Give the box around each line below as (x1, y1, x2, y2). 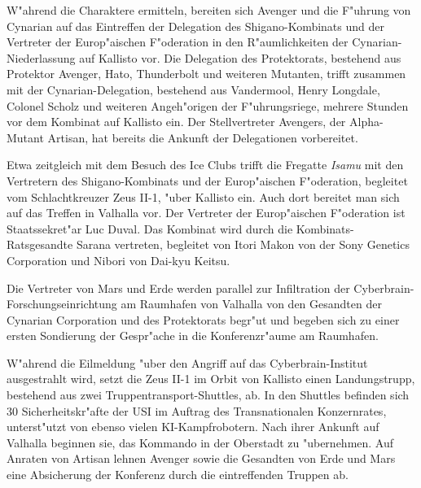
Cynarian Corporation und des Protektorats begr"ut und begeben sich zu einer (7, 311, 400, 328)
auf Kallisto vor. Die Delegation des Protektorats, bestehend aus (79, 49, 401, 66)
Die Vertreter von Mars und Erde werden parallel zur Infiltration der (7, 279, 350, 296)
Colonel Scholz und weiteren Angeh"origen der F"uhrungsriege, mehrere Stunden (7, 97, 409, 114)
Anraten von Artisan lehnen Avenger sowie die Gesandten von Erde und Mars (7, 450, 396, 467)
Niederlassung (7, 49, 76, 66)
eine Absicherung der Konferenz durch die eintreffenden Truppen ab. (7, 466, 349, 483)
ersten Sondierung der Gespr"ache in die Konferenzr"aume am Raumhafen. (7, 327, 379, 344)
